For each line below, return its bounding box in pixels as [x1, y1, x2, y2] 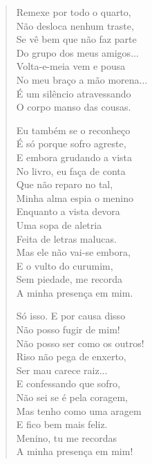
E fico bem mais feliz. [16, 417, 108, 431]
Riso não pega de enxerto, [16, 349, 126, 364]
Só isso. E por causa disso [16, 308, 126, 323]
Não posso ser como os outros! [16, 335, 144, 350]
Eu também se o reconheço [16, 122, 131, 137]
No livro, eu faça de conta [16, 163, 126, 178]
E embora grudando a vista [16, 149, 132, 164]
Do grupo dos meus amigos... [16, 45, 139, 59]
